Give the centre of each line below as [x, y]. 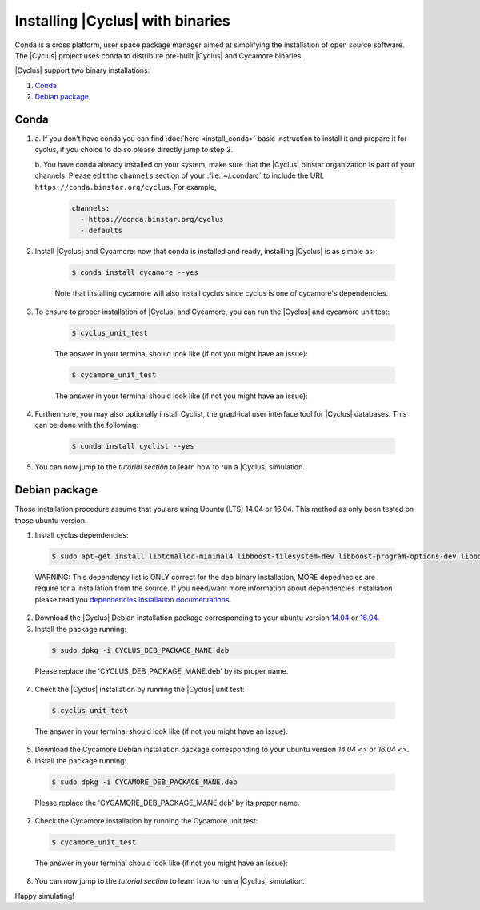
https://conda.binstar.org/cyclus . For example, [126, 187]
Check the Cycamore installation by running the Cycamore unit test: [146, 821]
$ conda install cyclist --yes [133, 446]
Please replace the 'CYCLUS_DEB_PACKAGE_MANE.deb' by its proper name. [162, 671]
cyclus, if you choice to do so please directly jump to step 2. [134, 150]
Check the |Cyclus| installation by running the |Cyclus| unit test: [140, 689]
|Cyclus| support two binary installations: [82, 70]
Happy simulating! [45, 896]
